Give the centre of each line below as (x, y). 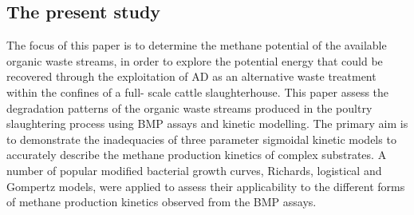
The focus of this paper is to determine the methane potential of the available (197, 45)
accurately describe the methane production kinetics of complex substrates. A (197, 155)
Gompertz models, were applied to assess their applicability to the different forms (206, 186)
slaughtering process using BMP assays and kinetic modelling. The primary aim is (207, 123)
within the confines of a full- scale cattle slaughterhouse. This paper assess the (198, 92)
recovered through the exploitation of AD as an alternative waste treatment (191, 76)
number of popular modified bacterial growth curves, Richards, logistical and (194, 170)
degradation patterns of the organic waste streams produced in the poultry (189, 107)
